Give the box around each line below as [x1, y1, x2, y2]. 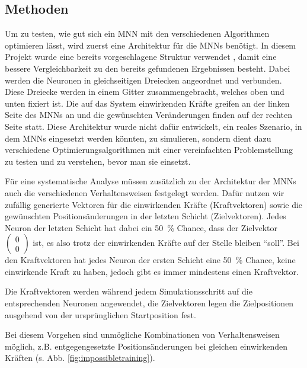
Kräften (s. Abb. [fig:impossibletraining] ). [5, 351, 155, 364]
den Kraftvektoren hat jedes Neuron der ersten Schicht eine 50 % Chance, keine [5, 254, 296, 266]
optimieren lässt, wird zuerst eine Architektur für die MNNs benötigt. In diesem [5, 39, 296, 51]
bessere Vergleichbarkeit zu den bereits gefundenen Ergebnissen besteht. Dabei [5, 62, 290, 74]
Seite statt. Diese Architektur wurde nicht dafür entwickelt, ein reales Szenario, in [5, 120, 302, 132]
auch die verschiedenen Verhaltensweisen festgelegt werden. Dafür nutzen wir [5, 186, 284, 199]
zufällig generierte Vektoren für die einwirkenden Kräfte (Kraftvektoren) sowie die [5, 198, 303, 210]
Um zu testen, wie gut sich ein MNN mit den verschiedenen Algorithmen [5, 27, 270, 40]
